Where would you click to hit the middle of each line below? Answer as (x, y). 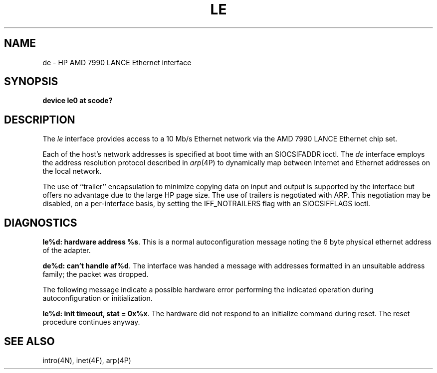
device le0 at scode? (78, 101)
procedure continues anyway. (91, 322)
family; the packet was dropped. (96, 274)
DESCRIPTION (40, 120)
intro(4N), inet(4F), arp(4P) (87, 360)
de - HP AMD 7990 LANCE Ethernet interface (117, 62)
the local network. (72, 171)
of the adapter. (67, 250)
